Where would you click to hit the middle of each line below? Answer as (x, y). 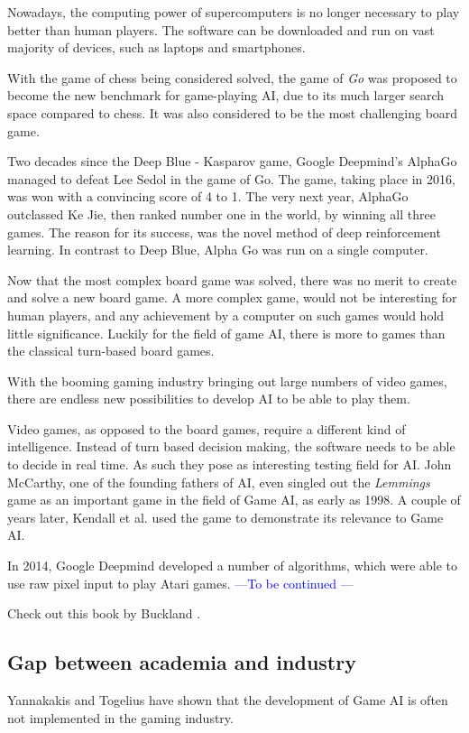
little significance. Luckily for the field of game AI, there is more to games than (226, 333)
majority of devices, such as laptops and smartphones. (156, 47)
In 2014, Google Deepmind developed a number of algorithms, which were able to (233, 566)
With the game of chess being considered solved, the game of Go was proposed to (232, 77)
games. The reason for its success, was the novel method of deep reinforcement (224, 232)
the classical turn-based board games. (111, 351)
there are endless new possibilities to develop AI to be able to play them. (209, 399)
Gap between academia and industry (182, 662)
